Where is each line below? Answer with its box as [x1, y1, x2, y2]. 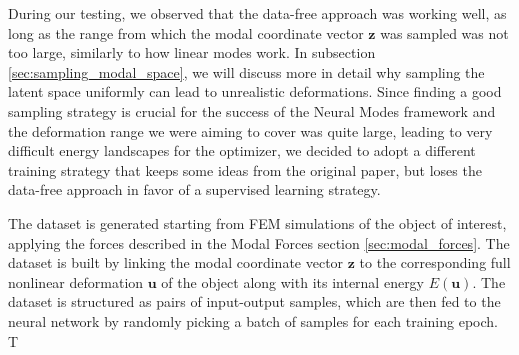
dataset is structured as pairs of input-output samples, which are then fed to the [8, 291, 501, 312]
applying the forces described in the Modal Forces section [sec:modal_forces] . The [8, 232, 510, 253]
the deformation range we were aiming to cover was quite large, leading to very [8, 120, 493, 141]
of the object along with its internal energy [161, 271, 425, 292]
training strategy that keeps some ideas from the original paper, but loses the [8, 159, 482, 180]
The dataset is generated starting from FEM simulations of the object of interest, [8, 212, 507, 233]
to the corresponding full [359, 252, 511, 273]
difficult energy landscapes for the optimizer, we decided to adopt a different [8, 140, 476, 161]
